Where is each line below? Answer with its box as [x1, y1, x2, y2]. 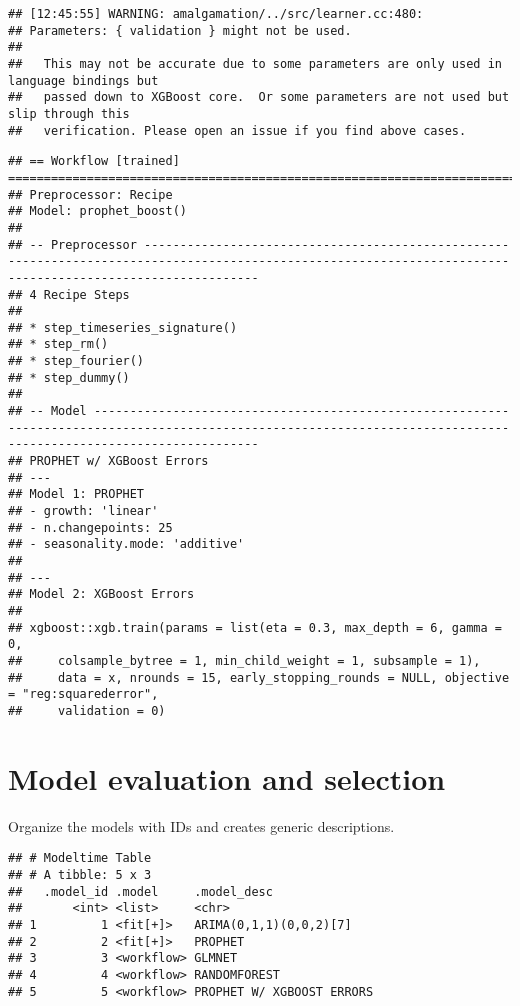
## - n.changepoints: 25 [8, 520, 173, 535]
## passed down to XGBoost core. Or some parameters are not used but [8, 90, 510, 105]
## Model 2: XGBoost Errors [8, 587, 195, 602]
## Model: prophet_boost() [8, 204, 187, 219]
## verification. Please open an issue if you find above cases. [8, 123, 467, 138]
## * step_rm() [8, 337, 109, 352]
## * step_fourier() [8, 354, 145, 369]
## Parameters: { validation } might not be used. [8, 23, 352, 38]
